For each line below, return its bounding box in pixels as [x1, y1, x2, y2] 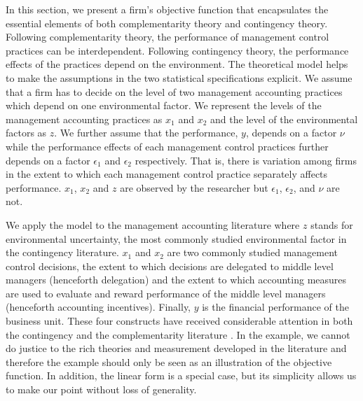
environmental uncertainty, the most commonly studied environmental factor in [6, 231, 347, 246]
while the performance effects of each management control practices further [6, 139, 329, 153]
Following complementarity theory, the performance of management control [6, 29, 329, 44]
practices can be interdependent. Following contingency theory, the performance [6, 43, 349, 57]
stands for [310, 217, 353, 232]
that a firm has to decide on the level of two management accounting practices [6, 84, 343, 99]
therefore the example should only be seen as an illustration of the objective [6, 354, 332, 369]
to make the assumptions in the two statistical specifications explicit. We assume [6, 70, 352, 85]
